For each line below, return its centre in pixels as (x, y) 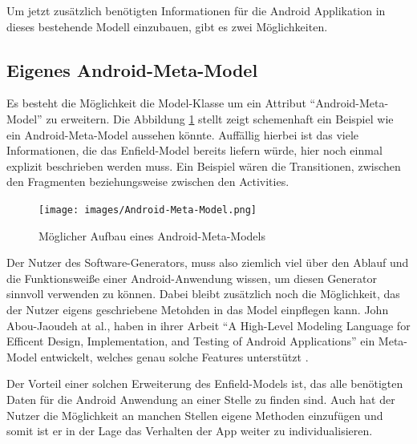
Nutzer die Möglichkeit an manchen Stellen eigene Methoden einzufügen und (195, 415)
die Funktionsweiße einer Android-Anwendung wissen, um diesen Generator (192, 278)
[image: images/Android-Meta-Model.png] (148, 210)
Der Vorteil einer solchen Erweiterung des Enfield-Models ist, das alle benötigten (205, 383)
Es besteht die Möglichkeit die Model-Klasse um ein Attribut (156, 103)
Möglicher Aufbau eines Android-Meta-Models (152, 235)
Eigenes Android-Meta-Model (132, 69)
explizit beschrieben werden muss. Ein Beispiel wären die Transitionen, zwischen (204, 165)
